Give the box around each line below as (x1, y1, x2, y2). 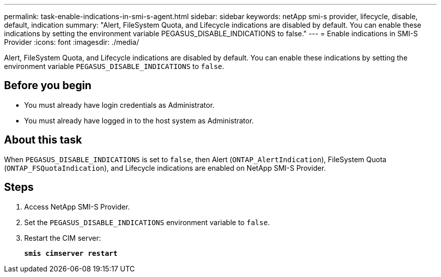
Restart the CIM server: (24, 233, 101, 242)
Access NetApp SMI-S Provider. (24, 202, 130, 211)
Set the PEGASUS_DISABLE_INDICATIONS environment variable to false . (24, 218, 270, 227)
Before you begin (4, 79, 92, 92)
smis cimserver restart (24, 249, 118, 257)
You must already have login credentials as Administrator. (24, 100, 214, 109)
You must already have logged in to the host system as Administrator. (24, 116, 254, 125)
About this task (4, 133, 82, 147)
